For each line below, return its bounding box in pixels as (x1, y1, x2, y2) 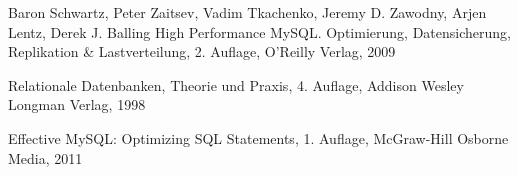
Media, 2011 (8, 147, 83, 168)
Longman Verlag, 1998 (8, 94, 146, 115)
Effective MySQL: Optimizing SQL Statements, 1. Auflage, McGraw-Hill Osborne (8, 127, 509, 148)
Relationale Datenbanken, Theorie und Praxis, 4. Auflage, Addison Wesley (8, 74, 464, 95)
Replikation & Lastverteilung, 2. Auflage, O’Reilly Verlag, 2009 (8, 41, 396, 62)
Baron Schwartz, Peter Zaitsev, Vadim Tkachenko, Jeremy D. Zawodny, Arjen (8, 2, 487, 22)
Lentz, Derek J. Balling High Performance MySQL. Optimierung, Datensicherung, (8, 21, 511, 42)
